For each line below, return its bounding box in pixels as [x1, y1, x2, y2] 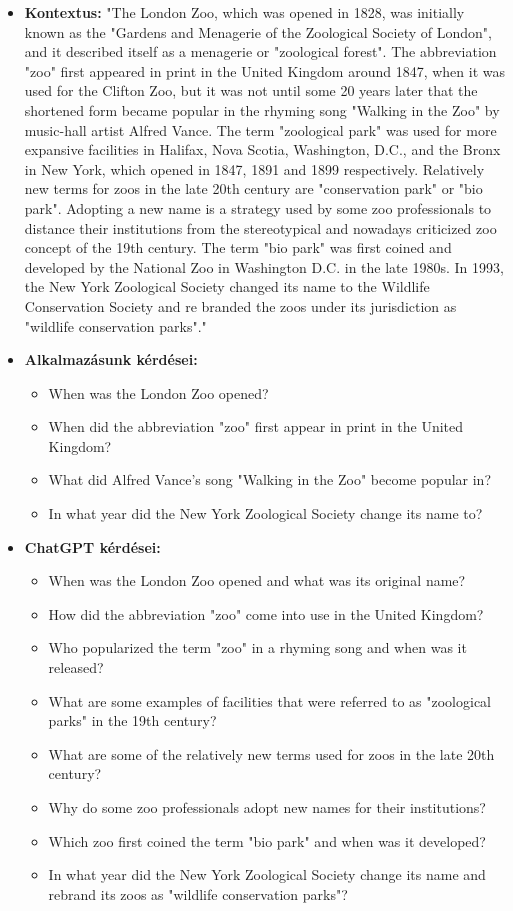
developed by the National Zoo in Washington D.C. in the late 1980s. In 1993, [24, 256, 504, 277]
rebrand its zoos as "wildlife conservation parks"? [48, 883, 348, 904]
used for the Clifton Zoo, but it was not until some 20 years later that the [24, 80, 478, 101]
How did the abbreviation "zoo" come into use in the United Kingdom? [48, 603, 484, 624]
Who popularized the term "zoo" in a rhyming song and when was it [48, 637, 467, 658]
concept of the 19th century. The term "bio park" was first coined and [24, 237, 452, 258]
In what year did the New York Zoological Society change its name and [48, 864, 486, 885]
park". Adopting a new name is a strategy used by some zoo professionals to [24, 197, 492, 218]
